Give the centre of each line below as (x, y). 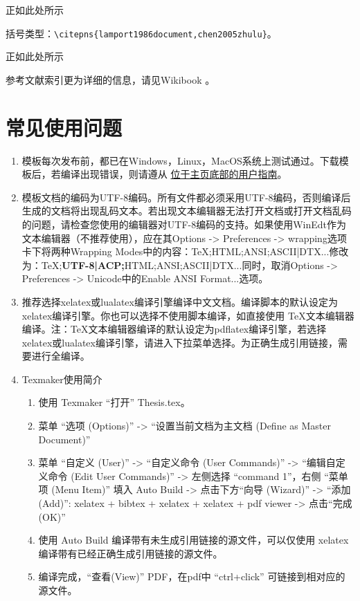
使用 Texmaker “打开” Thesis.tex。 (114, 402)
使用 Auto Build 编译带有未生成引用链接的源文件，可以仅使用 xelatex (193, 540)
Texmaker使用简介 (62, 379)
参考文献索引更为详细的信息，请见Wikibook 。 (110, 79)
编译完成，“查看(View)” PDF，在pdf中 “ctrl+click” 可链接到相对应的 (192, 576)
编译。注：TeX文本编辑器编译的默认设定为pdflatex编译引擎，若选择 (174, 329)
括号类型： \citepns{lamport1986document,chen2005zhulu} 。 (141, 33)
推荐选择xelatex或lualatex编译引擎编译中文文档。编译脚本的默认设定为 (180, 301)
